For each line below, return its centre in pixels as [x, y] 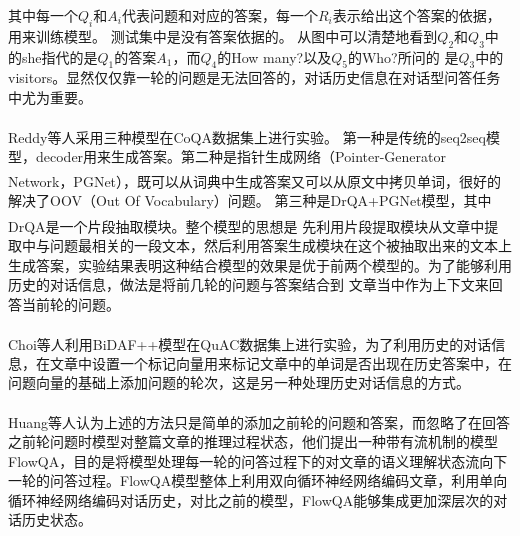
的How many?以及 [274, 56]
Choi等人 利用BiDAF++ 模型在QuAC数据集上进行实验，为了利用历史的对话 [250, 343]
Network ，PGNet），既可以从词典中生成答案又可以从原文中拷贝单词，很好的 [255, 180]
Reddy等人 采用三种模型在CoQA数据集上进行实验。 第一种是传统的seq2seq [247, 136]
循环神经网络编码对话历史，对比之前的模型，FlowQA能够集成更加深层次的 [251, 499]
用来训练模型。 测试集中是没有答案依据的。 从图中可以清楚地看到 [223, 35]
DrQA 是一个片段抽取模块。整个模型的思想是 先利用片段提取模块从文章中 [246, 225]
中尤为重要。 [50, 96]
